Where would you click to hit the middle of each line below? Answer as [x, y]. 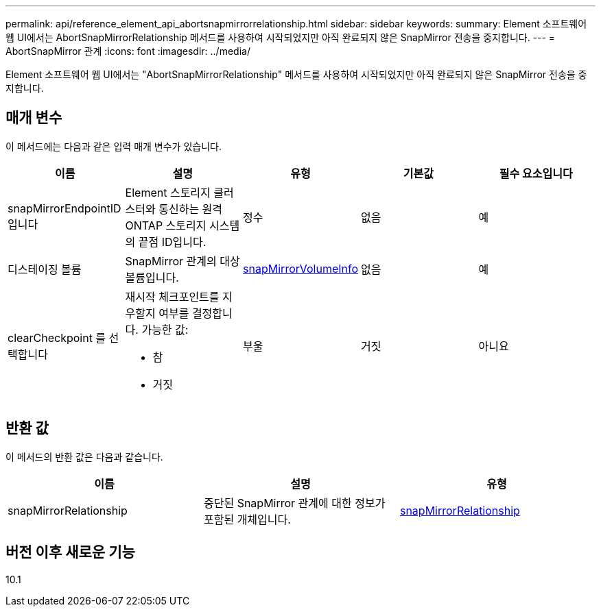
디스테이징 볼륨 [45, 269]
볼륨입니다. [152, 277]
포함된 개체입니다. [247, 519]
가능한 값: [165, 329]
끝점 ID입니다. [172, 242]
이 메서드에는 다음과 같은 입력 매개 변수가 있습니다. [114, 146]
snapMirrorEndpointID [64, 208]
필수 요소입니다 [536, 173]
